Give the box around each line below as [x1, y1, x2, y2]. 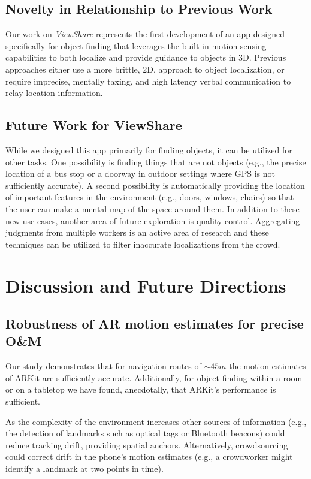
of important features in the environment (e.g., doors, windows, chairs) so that [5, 191, 294, 203]
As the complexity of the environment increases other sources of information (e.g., [5, 415, 307, 427]
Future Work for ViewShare [5, 116, 182, 134]
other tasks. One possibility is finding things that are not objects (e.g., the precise [5, 155, 306, 168]
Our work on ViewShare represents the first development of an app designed [5, 28, 285, 40]
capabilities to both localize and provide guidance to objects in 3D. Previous [5, 51, 286, 64]
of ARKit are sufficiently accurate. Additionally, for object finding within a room [5, 371, 303, 384]
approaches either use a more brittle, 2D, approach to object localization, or [5, 62, 285, 75]
